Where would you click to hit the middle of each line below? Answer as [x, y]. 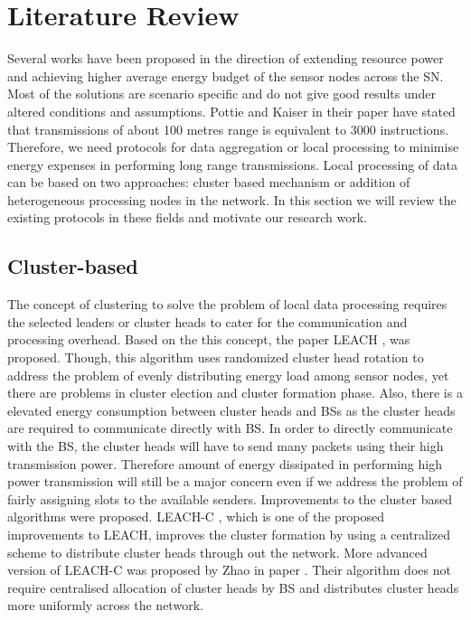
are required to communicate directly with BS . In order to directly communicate [230, 428]
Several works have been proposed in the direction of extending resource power [226, 58]
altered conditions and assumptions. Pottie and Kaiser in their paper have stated [231, 111]
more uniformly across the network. [105, 605]
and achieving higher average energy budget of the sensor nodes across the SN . [226, 75]
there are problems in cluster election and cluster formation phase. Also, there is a [235, 393]
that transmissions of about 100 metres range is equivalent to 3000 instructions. [228, 129]
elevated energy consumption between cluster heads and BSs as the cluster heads [231, 410]
